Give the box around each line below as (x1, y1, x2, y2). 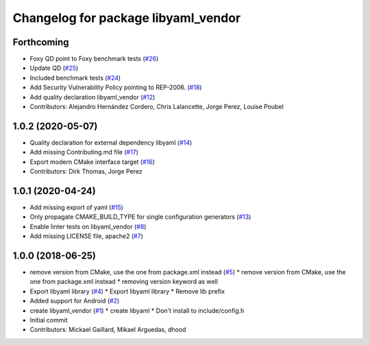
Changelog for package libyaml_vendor (12, 10, 241, 25)
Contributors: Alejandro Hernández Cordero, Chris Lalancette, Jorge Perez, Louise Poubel (29, 103, 284, 111)
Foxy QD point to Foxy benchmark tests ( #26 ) (29, 55, 159, 63)
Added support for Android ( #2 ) (29, 297, 120, 305)
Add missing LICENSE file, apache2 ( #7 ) (29, 232, 144, 240)
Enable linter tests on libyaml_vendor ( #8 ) (29, 222, 147, 230)
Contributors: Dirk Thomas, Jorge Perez (29, 167, 143, 176)
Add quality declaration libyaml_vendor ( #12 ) (29, 93, 156, 101)
